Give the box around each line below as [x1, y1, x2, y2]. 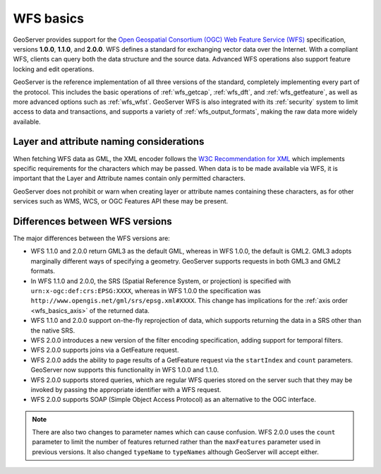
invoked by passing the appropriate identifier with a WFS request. [30, 385, 222, 393]
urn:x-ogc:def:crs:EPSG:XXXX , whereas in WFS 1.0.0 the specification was [30, 287, 261, 295]
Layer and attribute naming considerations [13, 136, 205, 148]
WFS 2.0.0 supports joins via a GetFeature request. [30, 346, 179, 355]
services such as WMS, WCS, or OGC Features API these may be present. [13, 197, 229, 206]
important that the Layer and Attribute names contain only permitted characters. [13, 174, 246, 183]
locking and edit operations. [13, 64, 95, 73]
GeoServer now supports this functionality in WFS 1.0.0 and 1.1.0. [30, 366, 219, 374]
